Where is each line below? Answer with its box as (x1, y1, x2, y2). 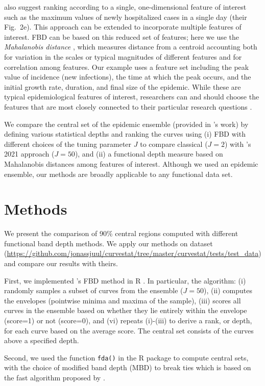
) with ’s (225, 138, 251, 149)
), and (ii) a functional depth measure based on (75, 148, 223, 159)
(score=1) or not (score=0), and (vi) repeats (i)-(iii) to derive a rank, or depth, (4, 315, 252, 325)
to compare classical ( (140, 138, 208, 149)
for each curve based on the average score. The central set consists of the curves (4, 325, 254, 336)
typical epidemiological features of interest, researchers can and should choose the (4, 91, 259, 102)
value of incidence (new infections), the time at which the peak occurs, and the (4, 71, 251, 82)
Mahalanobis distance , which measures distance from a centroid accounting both (4, 41, 257, 52)
